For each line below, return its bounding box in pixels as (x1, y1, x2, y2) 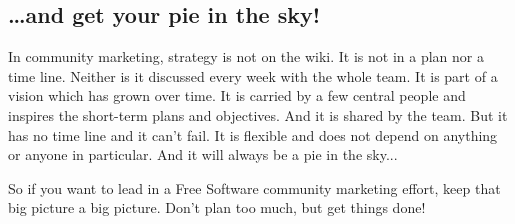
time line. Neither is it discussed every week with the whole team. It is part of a (8, 65, 498, 86)
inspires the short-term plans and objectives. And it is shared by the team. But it (8, 104, 508, 125)
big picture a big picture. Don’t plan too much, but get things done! (8, 197, 426, 218)
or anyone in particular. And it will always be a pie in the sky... (8, 144, 398, 165)
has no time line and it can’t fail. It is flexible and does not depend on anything (8, 124, 498, 145)
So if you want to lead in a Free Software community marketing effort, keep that (8, 177, 501, 198)
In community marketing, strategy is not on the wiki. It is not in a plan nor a (8, 46, 484, 67)
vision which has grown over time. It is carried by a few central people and (8, 85, 466, 106)
